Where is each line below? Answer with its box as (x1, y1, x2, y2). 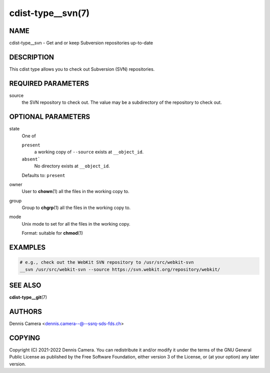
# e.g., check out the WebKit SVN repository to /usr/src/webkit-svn (19, 260, 194, 265)
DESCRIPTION (9, 53, 54, 61)
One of (21, 133, 36, 139)
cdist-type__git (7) (9, 294, 47, 300)
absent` (21, 156, 41, 162)
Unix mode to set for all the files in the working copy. (21, 221, 130, 227)
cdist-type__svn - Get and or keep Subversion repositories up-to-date (9, 40, 153, 46)
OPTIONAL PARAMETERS (9, 113, 90, 121)
